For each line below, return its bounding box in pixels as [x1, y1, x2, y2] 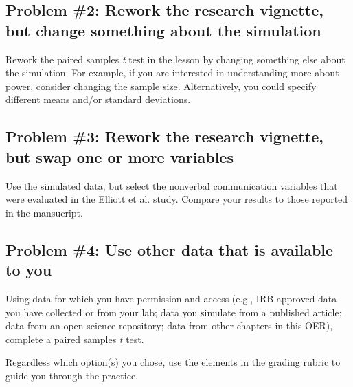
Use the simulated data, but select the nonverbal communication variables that [5, 178, 338, 192]
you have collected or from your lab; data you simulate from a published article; [5, 305, 342, 319]
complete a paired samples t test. [5, 331, 144, 346]
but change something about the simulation [5, 19, 321, 41]
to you [5, 259, 52, 280]
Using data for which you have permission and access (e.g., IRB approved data [5, 291, 337, 305]
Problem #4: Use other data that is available [5, 239, 334, 260]
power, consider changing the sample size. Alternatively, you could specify [5, 78, 317, 93]
